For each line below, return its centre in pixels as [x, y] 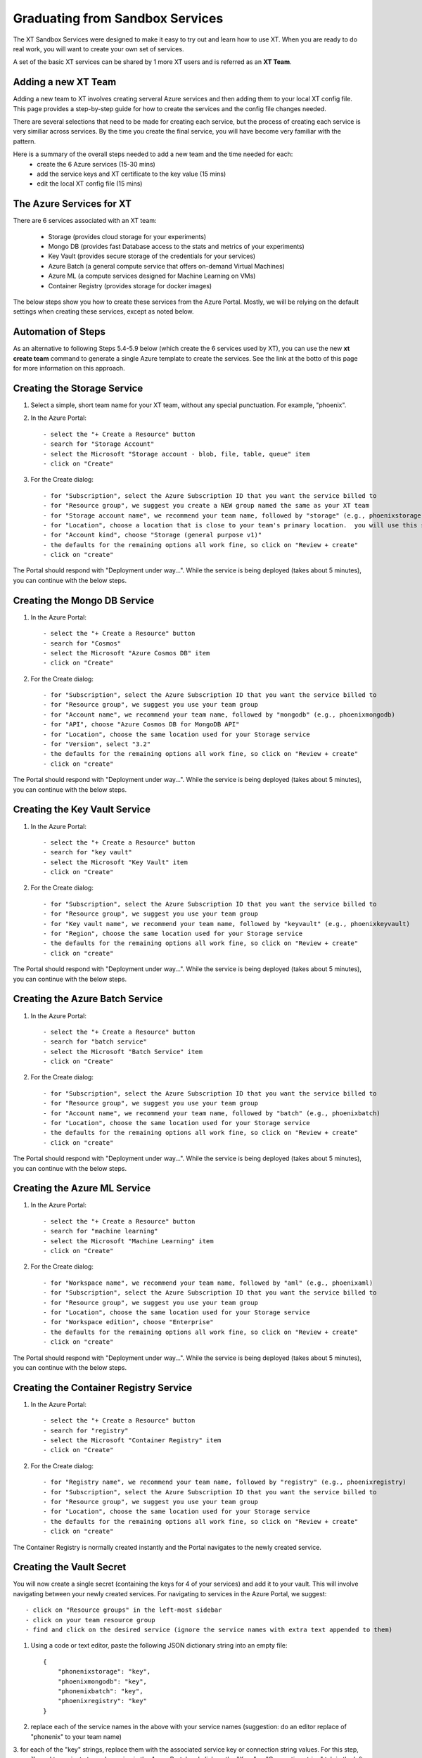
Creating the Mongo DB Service [84, 600]
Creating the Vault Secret [70, 1567]
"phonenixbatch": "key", [100, 1691]
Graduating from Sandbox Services [118, 18]
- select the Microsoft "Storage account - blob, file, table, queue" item [177, 454]
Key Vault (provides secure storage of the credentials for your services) [152, 256]
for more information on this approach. [69, 368]
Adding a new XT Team [65, 82]
